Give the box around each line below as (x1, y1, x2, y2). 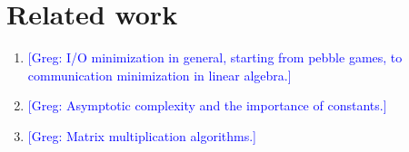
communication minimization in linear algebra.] (27, 65, 292, 84)
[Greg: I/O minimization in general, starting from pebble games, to (27, 48, 403, 67)
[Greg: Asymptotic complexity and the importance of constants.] (27, 96, 387, 115)
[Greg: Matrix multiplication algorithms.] (27, 126, 256, 145)
